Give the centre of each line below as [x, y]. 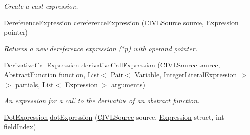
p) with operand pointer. [161, 48]
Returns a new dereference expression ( [63, 48]
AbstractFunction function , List [52, 74]
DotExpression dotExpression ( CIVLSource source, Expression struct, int [114, 117]
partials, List [35, 84]
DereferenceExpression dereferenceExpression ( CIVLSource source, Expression [121, 22]
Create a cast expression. [41, 6]
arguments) [128, 84]
